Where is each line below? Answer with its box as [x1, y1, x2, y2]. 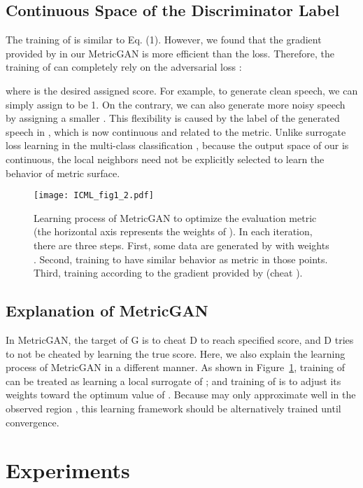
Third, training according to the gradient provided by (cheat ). [34, 265, 303, 280]
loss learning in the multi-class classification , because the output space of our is [6, 138, 349, 153]
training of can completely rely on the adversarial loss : [6, 60, 242, 74]
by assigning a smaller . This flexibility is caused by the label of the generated [6, 111, 340, 125]
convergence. [6, 414, 59, 429]
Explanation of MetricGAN [6, 300, 208, 321]
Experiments [6, 456, 130, 484]
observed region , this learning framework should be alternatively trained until [6, 400, 341, 415]
